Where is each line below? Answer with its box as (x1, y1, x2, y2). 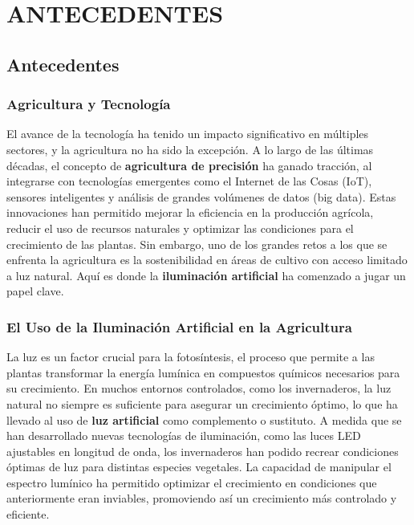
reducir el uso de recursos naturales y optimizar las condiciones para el (6, 219, 354, 236)
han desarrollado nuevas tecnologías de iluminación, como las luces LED (6, 427, 361, 444)
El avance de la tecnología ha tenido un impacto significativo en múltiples (6, 125, 369, 142)
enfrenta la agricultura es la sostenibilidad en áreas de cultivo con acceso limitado (6, 251, 408, 268)
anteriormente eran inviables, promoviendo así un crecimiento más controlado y (6, 490, 397, 507)
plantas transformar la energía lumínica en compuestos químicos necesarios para (6, 364, 400, 381)
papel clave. (6, 283, 64, 299)
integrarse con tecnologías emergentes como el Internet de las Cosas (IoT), (6, 173, 372, 189)
